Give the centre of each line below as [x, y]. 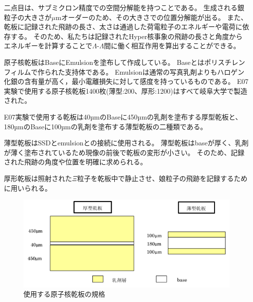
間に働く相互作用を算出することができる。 [172, 46]
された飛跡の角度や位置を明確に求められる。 [75, 162]
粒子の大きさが [28, 17]
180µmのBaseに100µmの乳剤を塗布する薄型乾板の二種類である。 [106, 126]
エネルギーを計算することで [48, 46]
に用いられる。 [28, 188]
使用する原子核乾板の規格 [64, 294]
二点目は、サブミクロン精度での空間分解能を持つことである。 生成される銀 [124, 7]
